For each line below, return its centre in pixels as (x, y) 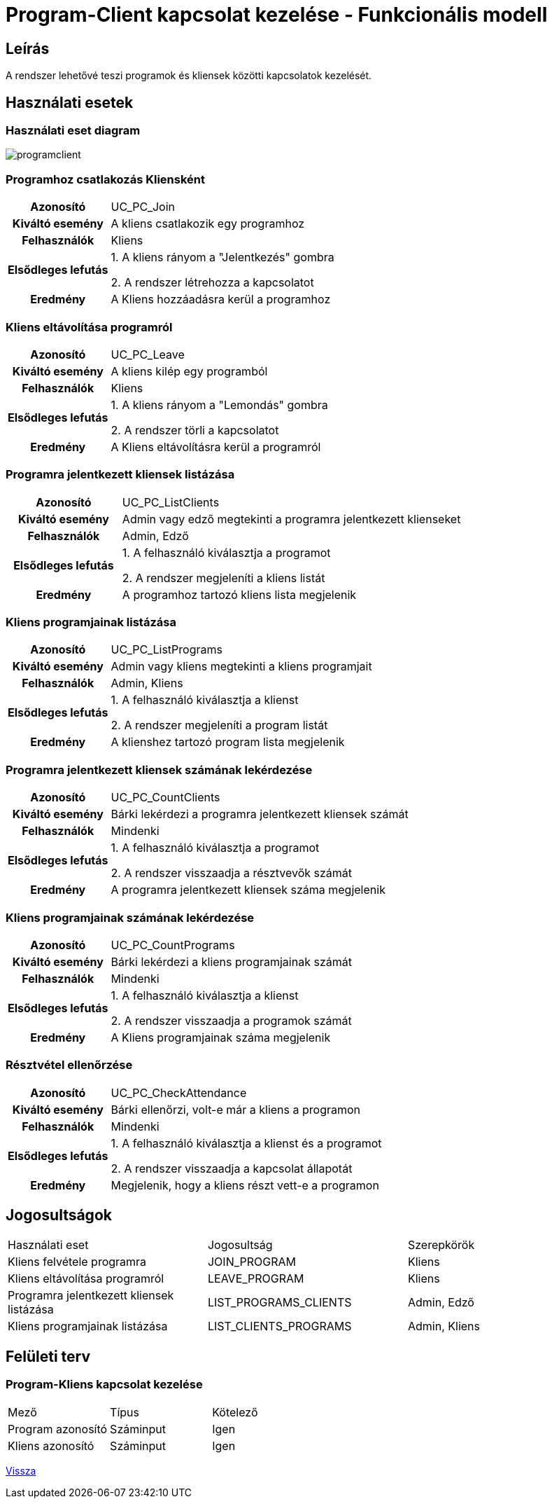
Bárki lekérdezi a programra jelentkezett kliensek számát (260, 814)
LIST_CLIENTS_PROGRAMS (279, 1326)
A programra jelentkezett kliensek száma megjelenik (248, 890)
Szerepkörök (441, 1245)
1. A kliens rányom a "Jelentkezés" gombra (222, 257)
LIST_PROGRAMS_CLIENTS (279, 1303)
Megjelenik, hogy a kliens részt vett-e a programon (245, 1185)
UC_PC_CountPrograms (173, 945)
